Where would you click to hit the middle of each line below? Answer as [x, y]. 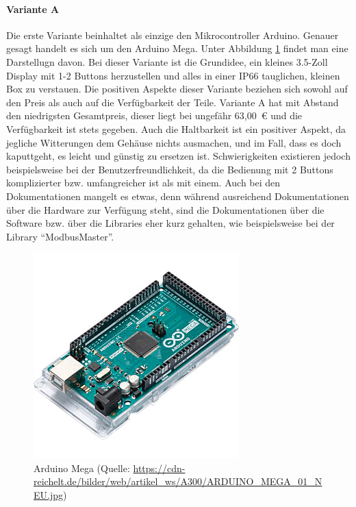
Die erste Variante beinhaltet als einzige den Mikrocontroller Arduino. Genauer [173, 35]
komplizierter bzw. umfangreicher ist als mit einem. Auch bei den [143, 183]
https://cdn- [159, 468]
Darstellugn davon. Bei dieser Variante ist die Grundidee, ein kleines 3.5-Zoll [167, 61]
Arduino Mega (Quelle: [82, 468]
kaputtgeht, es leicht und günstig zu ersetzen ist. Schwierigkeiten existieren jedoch [178, 156]
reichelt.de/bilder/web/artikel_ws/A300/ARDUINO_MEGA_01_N [178, 481]
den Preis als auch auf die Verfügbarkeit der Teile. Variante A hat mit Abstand [173, 102]
